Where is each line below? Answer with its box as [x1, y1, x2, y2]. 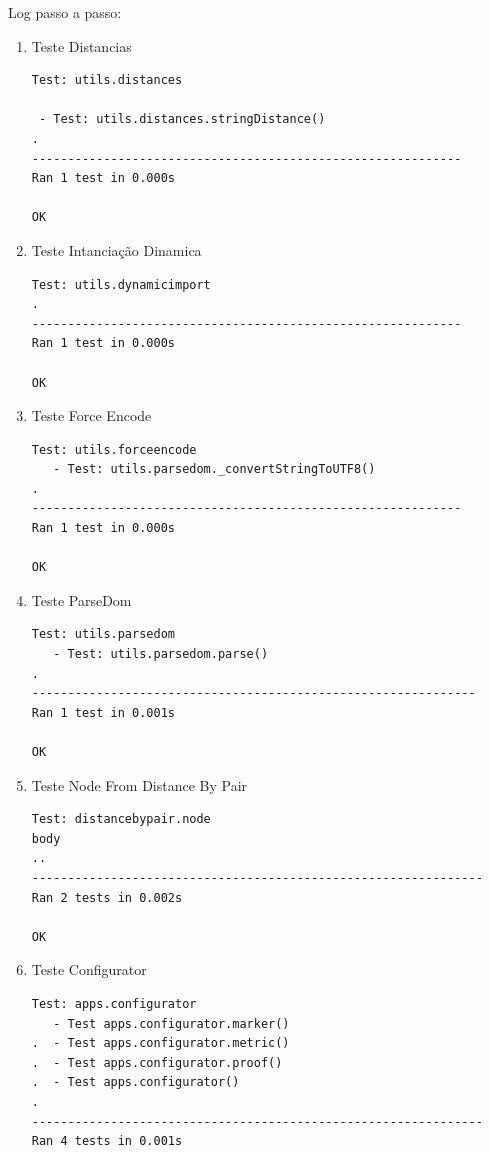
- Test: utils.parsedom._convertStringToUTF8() [53, 462, 376, 477]
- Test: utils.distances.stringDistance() [38, 112, 326, 127]
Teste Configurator [31, 959, 147, 980]
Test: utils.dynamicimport [31, 277, 211, 292]
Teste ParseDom [31, 589, 132, 610]
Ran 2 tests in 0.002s [31, 890, 183, 905]
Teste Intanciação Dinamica [31, 239, 202, 260]
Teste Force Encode [31, 405, 152, 426]
